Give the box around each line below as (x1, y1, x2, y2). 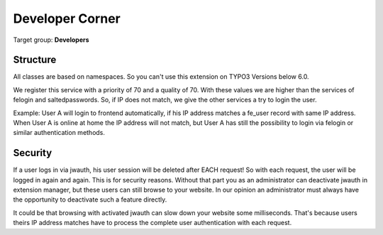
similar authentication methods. (13, 129, 106, 137)
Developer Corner (13, 11, 121, 26)
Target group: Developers (13, 35, 89, 44)
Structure (13, 54, 57, 66)
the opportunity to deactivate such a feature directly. (13, 195, 167, 204)
